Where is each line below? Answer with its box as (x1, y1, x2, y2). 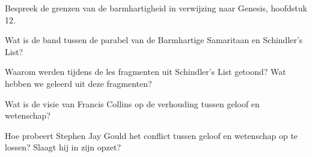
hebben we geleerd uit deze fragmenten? (5, 77, 152, 89)
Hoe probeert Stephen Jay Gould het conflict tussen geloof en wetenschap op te (5, 129, 298, 141)
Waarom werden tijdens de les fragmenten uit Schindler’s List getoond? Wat (5, 65, 286, 78)
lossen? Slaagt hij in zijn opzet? (5, 141, 121, 153)
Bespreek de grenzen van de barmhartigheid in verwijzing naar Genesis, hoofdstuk (5, 2, 307, 14)
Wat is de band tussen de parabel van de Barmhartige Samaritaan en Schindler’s (5, 34, 303, 46)
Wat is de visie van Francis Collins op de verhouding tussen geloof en (5, 97, 260, 110)
